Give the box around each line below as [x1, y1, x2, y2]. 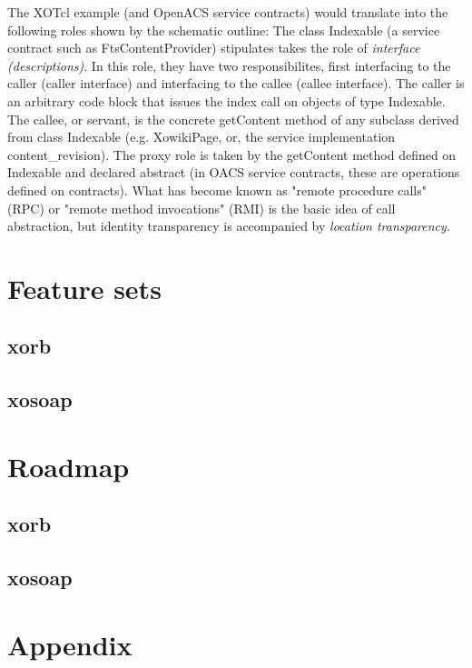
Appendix [7, 625, 133, 663]
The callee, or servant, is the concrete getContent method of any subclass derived [7, 109, 459, 128]
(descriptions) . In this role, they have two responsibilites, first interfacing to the [7, 55, 451, 75]
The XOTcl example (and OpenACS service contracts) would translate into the [7, 3, 448, 21]
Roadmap [7, 447, 130, 484]
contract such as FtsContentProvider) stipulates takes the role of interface [7, 38, 420, 57]
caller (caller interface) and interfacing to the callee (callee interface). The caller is [7, 74, 465, 93]
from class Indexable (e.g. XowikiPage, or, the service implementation [7, 127, 396, 146]
